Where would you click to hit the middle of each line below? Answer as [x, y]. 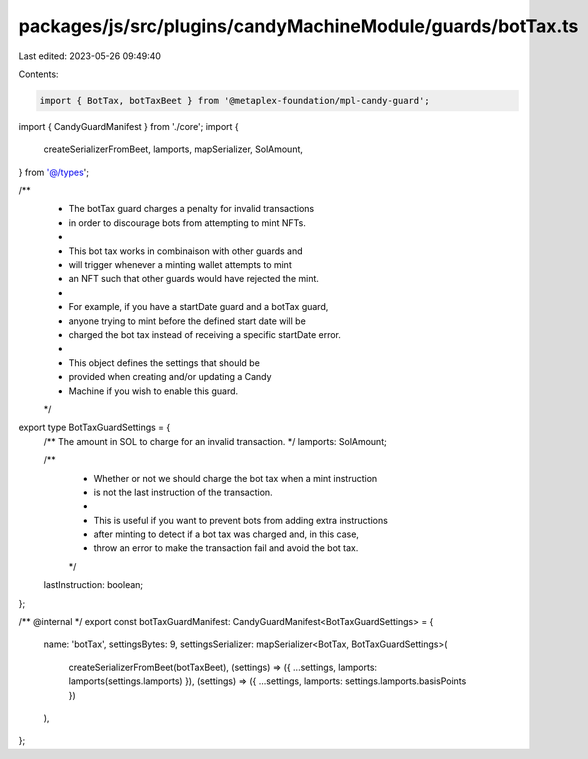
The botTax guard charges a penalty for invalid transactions [191, 209]
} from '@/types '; [54, 172]
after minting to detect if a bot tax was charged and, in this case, [226, 534]
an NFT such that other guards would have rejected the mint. [194, 279]
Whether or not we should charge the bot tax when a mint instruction [235, 478]
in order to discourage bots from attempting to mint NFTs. [187, 222]
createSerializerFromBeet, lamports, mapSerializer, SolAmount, [173, 149]
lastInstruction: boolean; [93, 585]
